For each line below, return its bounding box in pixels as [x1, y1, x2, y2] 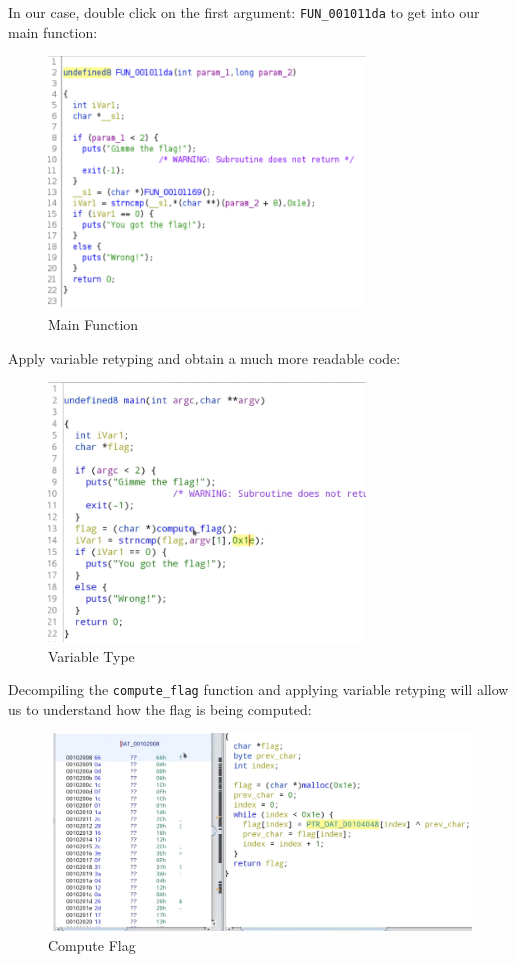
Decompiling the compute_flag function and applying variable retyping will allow [8, 679, 509, 700]
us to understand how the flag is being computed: [8, 698, 312, 719]
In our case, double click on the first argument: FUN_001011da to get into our [8, 2, 480, 22]
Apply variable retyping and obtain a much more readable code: [8, 347, 401, 368]
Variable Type [48, 645, 135, 666]
